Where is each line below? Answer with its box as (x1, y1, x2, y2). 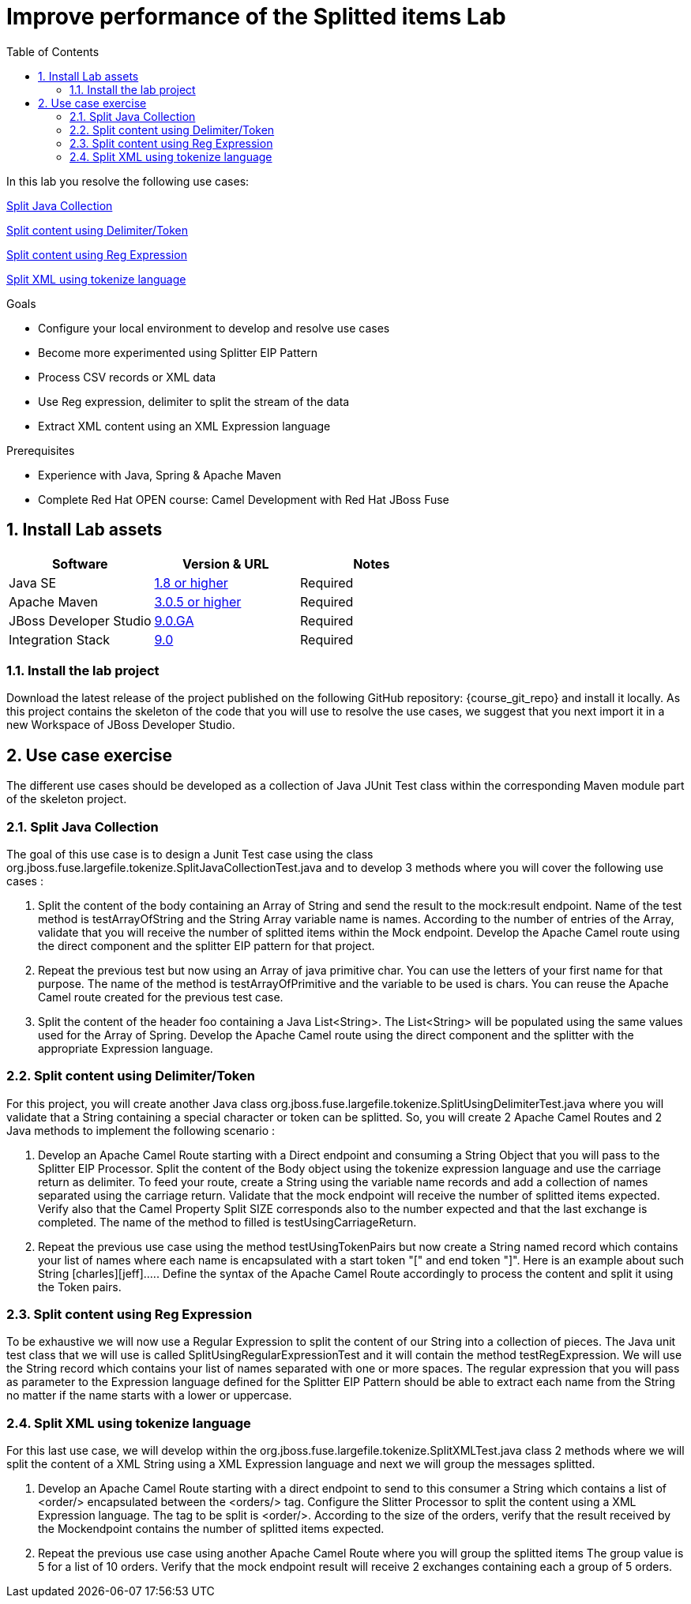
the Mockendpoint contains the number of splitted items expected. (38, 1522, 385, 1536)
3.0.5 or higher (154, 593, 242, 610)
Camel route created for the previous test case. (38, 990, 284, 1004)
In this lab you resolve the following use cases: (6, 174, 250, 188)
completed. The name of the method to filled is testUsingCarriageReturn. (38, 1215, 417, 1229)
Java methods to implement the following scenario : (6, 1123, 276, 1137)
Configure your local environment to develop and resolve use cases (38, 321, 390, 335)
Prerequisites (6, 443, 75, 457)
